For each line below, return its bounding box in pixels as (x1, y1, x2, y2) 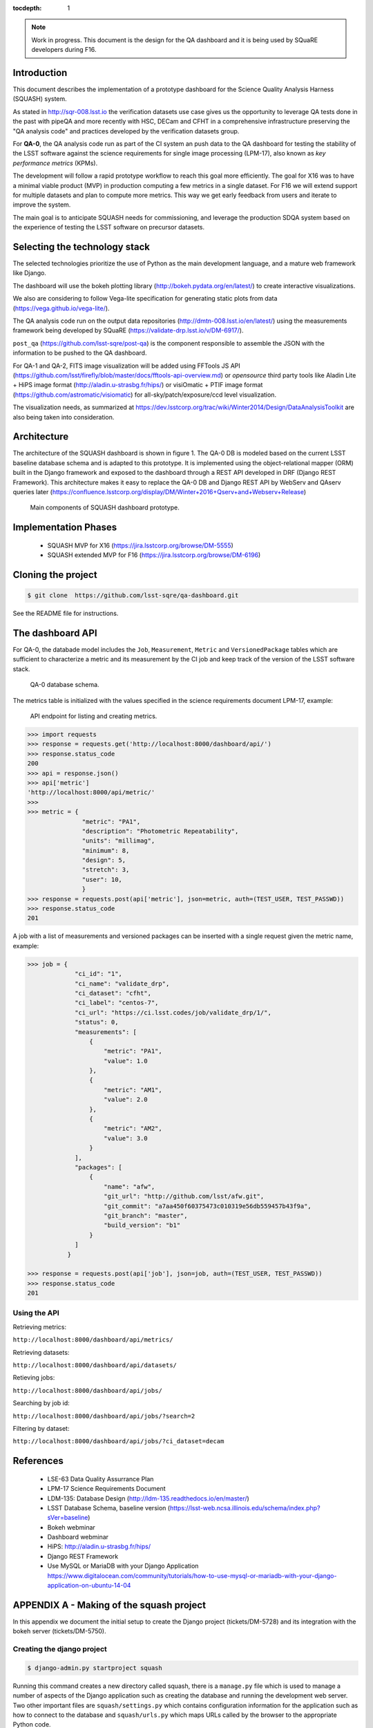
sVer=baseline (47, 1514, 88, 1522)
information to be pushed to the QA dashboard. (12, 349, 147, 357)
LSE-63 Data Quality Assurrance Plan (47, 1474, 154, 1483)
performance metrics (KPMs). (12, 159, 98, 167)
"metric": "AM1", (104, 1086, 162, 1093)
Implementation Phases (12, 522, 117, 534)
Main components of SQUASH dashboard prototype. (30, 503, 180, 511)
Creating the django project (12, 1644, 107, 1654)
